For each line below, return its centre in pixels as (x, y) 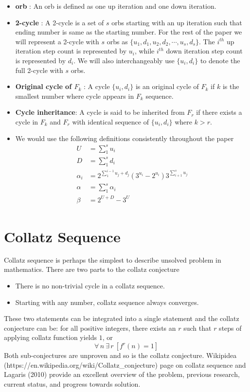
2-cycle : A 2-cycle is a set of (60, 22)
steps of (230, 328)
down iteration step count (204, 51)
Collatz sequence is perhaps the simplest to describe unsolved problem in (113, 259)
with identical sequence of (110, 121)
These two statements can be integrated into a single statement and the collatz (122, 318)
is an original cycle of (167, 86)
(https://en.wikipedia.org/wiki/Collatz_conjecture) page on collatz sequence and (125, 365)
